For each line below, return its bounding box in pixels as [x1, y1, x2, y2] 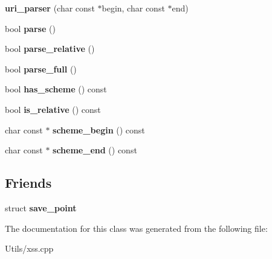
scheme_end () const [53, 144, 137, 156]
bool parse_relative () [5, 42, 95, 55]
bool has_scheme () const [5, 83, 107, 95]
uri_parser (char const [5, 2, 95, 14]
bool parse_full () [5, 62, 77, 75]
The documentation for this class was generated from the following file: [5, 222, 268, 234]
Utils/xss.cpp [5, 242, 54, 255]
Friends [5, 173, 52, 192]
